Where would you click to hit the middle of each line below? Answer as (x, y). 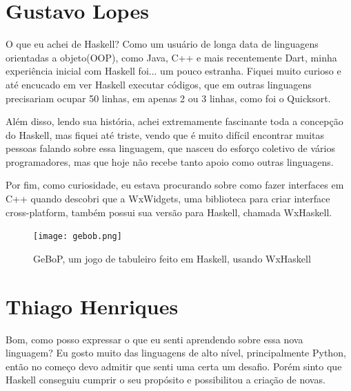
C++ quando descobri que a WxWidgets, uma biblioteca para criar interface (168, 199)
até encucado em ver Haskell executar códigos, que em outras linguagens (159, 84)
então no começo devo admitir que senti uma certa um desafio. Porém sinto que (174, 366)
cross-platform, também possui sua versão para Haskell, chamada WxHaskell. (169, 212)
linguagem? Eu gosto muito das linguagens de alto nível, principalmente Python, (176, 353)
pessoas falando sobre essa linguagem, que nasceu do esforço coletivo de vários (170, 148)
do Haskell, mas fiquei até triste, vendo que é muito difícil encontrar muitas (165, 134)
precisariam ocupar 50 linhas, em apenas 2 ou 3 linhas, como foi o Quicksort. (168, 98)
